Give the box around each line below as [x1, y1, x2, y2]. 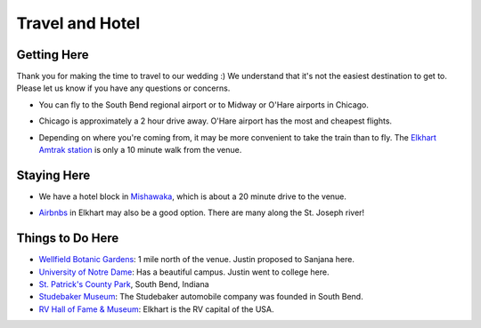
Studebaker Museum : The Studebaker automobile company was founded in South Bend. [38, 292, 364, 302]
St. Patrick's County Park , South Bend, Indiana [38, 279, 209, 289]
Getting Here [16, 47, 89, 62]
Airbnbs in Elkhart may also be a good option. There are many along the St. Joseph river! [38, 207, 365, 218]
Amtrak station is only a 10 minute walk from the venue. [38, 145, 242, 156]
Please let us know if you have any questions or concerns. [16, 83, 231, 93]
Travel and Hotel [16, 13, 141, 33]
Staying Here [16, 167, 91, 182]
